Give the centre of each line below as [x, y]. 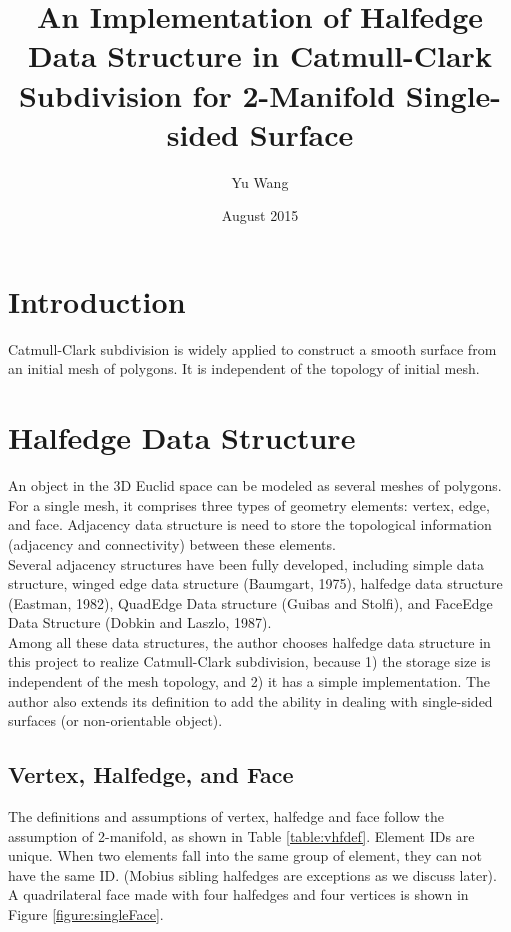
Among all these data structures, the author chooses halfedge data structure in [249, 641]
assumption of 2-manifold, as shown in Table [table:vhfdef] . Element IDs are [241, 835]
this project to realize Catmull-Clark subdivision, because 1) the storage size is [249, 661]
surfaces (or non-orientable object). [115, 720]
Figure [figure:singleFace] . [86, 914]
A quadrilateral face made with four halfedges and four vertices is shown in [238, 894]
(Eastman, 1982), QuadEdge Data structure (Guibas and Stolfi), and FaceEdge [250, 602]
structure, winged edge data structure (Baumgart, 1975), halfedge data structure [255, 583]
